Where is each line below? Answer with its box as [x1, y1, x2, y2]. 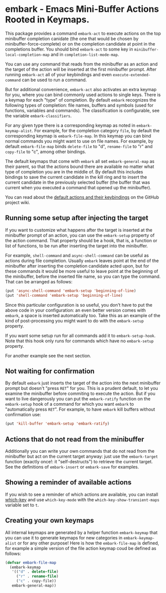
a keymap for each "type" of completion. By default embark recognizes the [5, 97, 157, 103]
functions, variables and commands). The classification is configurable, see [5, 108, 160, 113]
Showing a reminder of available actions [5, 478, 132, 486]
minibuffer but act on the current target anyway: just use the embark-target [5, 453, 158, 459]
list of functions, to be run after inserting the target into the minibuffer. [5, 243, 148, 249]
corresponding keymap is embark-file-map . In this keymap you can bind [5, 133, 151, 139]
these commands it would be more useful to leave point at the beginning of [5, 268, 159, 274]
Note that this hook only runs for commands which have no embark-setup [5, 338, 154, 344]
